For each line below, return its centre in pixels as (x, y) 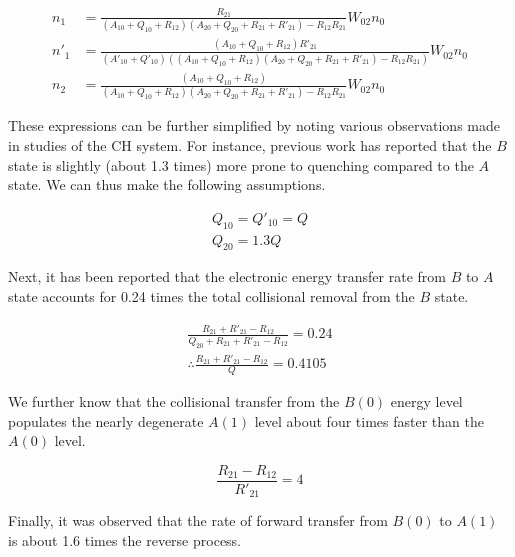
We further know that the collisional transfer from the (174, 401)
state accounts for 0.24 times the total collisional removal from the (211, 296)
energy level (426, 401)
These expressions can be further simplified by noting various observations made (254, 125)
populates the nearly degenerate (106, 420)
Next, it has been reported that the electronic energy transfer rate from (227, 276)
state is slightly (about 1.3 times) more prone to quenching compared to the (241, 164)
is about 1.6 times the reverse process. (125, 540)
